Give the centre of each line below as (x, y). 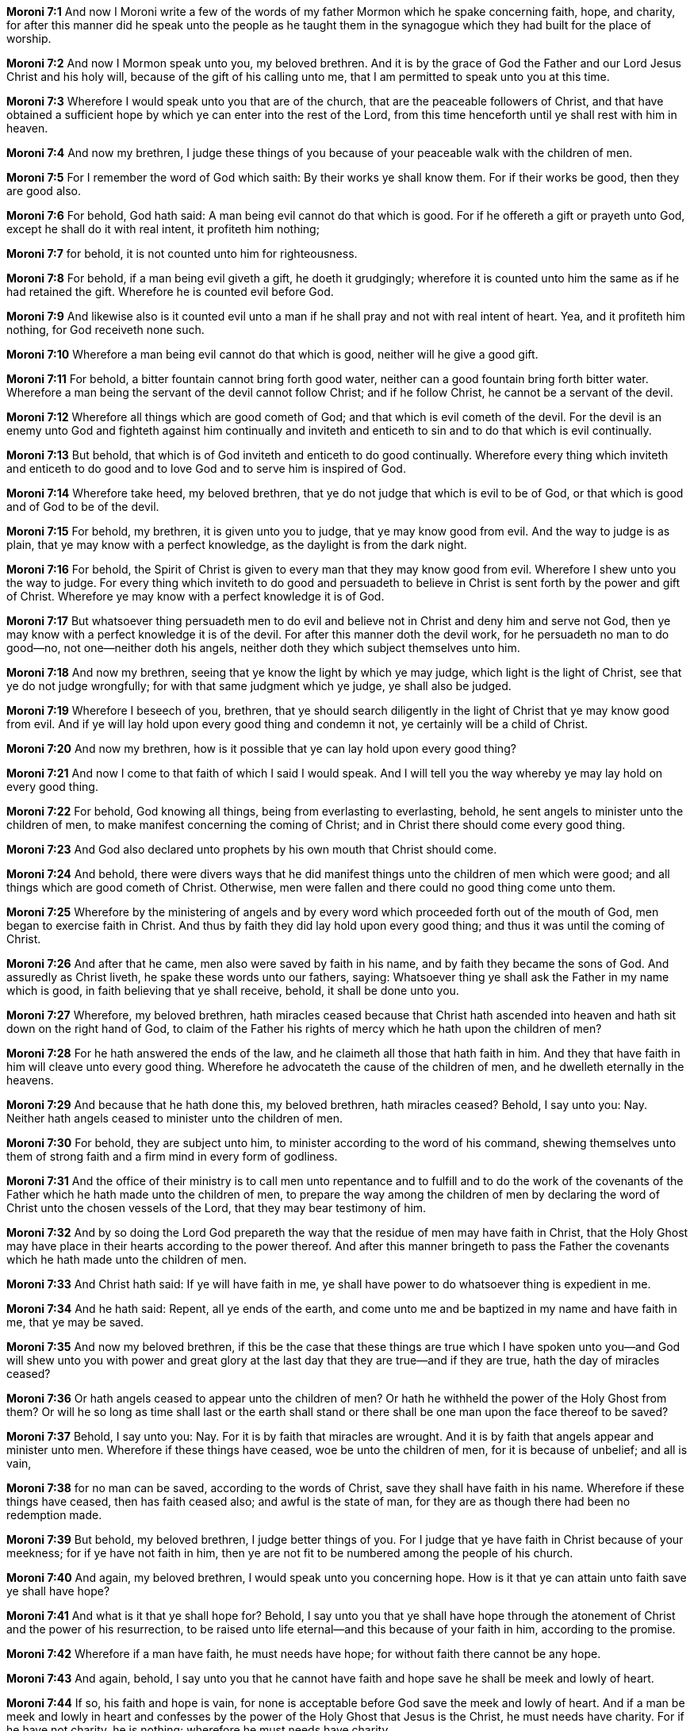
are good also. (44, 191)
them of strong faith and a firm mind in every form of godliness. (172, 1156)
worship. (29, 38)
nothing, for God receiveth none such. (105, 330)
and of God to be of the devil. (83, 507)
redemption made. (54, 1515)
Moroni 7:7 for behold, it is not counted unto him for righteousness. (182, 253)
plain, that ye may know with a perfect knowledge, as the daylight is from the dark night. (237, 545)
